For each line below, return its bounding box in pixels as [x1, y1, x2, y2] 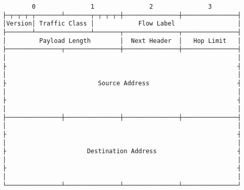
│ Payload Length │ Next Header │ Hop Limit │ [3, 37, 241, 44]
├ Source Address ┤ [3, 79, 241, 87]
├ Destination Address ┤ [3, 148, 241, 155]
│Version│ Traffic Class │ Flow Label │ [3, 20, 241, 28]
